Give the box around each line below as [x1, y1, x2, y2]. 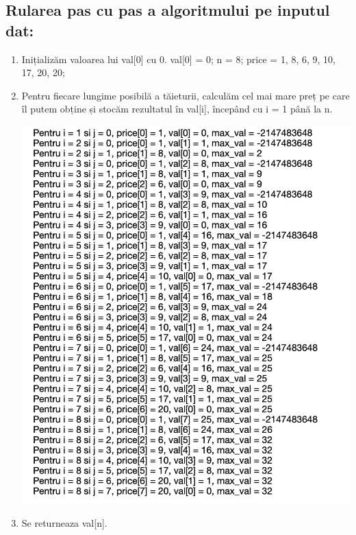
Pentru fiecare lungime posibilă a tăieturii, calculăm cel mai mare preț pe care [21, 88, 350, 102]
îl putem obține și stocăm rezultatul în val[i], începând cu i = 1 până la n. [21, 102, 333, 116]
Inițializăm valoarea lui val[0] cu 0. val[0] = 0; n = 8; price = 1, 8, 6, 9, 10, [21, 51, 335, 66]
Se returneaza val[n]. [21, 515, 107, 530]
